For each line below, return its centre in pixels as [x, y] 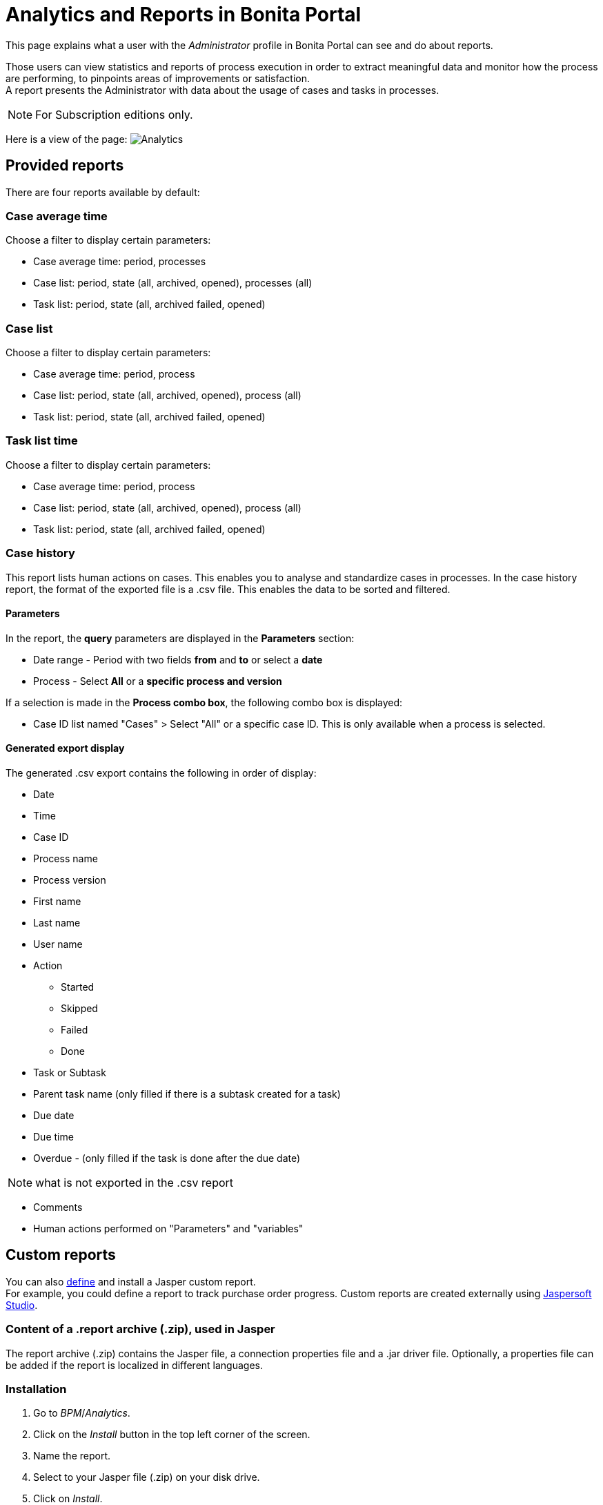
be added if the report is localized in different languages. [135, 1365]
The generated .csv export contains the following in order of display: [161, 773]
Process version [70, 880]
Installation [36, 1389]
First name [57, 902]
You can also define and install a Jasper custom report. [131, 1281]
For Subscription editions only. [114, 114]
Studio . [22, 1305]
